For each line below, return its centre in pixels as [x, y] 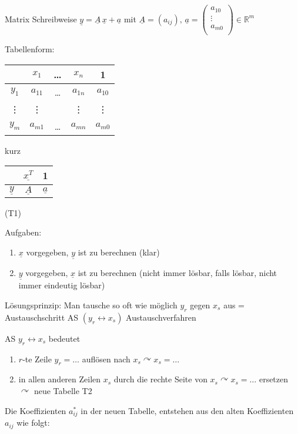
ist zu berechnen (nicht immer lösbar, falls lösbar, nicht [178, 273]
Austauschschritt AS [42, 317]
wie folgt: [33, 423]
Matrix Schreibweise [41, 18]
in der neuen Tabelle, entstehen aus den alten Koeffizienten [187, 410]
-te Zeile [37, 359]
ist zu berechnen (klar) [119, 252]
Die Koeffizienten [36, 410]
